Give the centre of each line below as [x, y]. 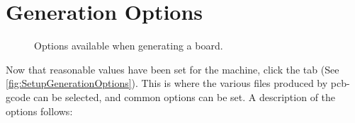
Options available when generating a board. [129, 46]
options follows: [39, 111]
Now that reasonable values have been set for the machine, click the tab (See [173, 69]
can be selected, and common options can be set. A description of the [185, 96]
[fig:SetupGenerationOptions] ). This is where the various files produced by [167, 83]
